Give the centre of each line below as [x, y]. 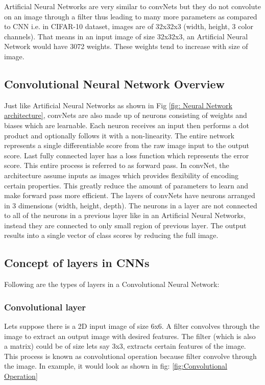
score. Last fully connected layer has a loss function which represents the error [127, 155]
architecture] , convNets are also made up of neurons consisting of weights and [126, 115]
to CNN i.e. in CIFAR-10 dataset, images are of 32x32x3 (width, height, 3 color [129, 26]
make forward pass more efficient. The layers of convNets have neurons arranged [130, 195]
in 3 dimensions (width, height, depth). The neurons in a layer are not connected [131, 205]
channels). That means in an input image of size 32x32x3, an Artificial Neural [126, 36]
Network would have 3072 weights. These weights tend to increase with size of [126, 46]
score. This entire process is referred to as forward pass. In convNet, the [117, 165]
